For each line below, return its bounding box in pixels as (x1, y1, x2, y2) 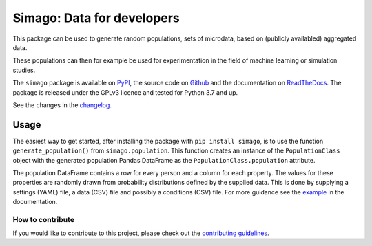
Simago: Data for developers (12, 10, 180, 25)
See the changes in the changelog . (12, 100, 112, 109)
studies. (12, 66, 36, 74)
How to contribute (12, 214, 75, 224)
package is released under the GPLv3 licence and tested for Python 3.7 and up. (12, 88, 238, 96)
